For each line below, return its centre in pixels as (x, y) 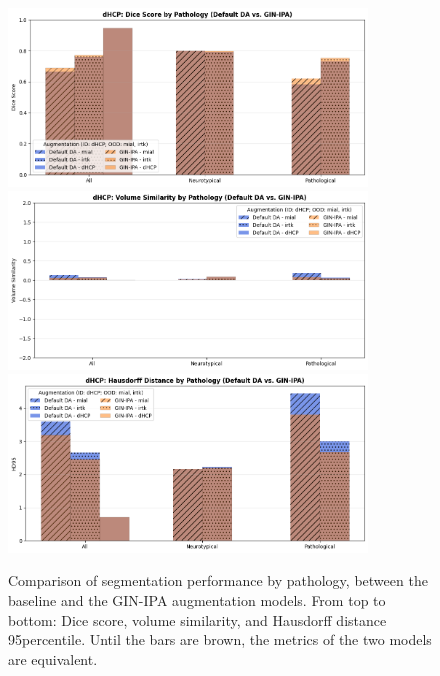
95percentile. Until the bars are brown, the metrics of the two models (220, 639)
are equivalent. (53, 658)
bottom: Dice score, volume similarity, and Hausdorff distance (197, 619)
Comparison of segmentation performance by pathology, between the (218, 580)
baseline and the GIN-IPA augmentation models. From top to (197, 600)
